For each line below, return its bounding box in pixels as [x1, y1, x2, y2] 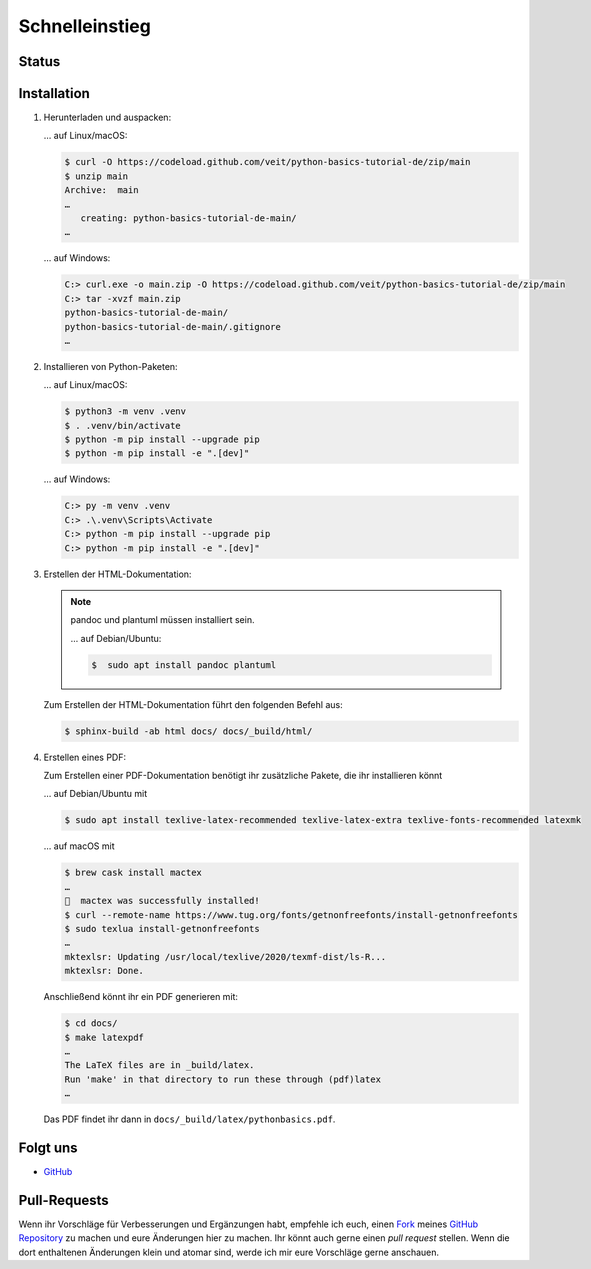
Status [18, 53, 61, 70]
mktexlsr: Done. [64, 965, 145, 977]
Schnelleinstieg [18, 15, 152, 37]
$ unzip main [64, 170, 129, 182]
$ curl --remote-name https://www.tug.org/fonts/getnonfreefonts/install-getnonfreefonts [64, 909, 519, 920]
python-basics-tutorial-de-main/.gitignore [64, 321, 282, 332]
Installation [18, 85, 90, 102]
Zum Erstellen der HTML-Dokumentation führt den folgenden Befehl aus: [43, 698, 344, 710]
